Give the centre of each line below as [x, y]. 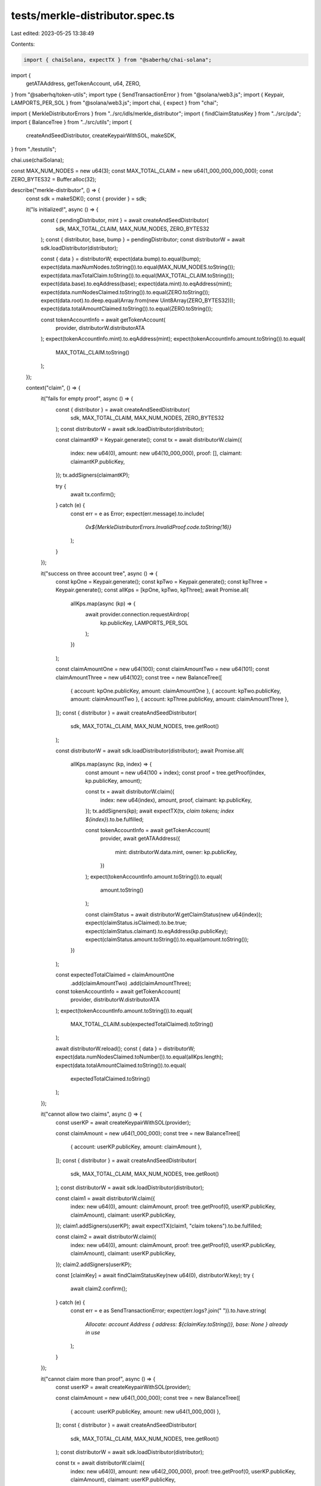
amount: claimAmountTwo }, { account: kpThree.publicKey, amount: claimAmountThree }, [180, 699]
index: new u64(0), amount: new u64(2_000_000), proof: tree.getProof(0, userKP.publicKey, [183, 1471]
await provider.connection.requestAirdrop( [137, 615]
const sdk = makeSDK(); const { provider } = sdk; [86, 199]
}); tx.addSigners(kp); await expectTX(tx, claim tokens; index [160, 811]
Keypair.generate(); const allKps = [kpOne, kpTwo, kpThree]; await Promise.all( [152, 590]
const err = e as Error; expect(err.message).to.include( [137, 514]
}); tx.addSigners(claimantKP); [93, 475]
